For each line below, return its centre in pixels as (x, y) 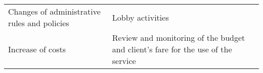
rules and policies (39, 23)
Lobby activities (140, 17)
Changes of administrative (54, 11)
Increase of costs (37, 49)
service (124, 61)
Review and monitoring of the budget (179, 38)
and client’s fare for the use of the (172, 49)
